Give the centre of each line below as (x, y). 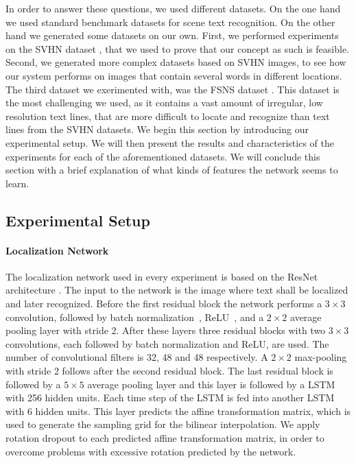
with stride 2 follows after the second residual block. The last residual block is (169, 371)
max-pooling (321, 357)
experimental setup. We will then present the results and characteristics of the (170, 142)
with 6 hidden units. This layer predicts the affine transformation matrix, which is (178, 411)
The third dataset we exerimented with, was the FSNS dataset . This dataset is (173, 89)
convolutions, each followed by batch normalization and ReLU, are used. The (167, 343)
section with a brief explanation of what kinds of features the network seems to (172, 170)
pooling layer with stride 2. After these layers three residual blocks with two (166, 330)
